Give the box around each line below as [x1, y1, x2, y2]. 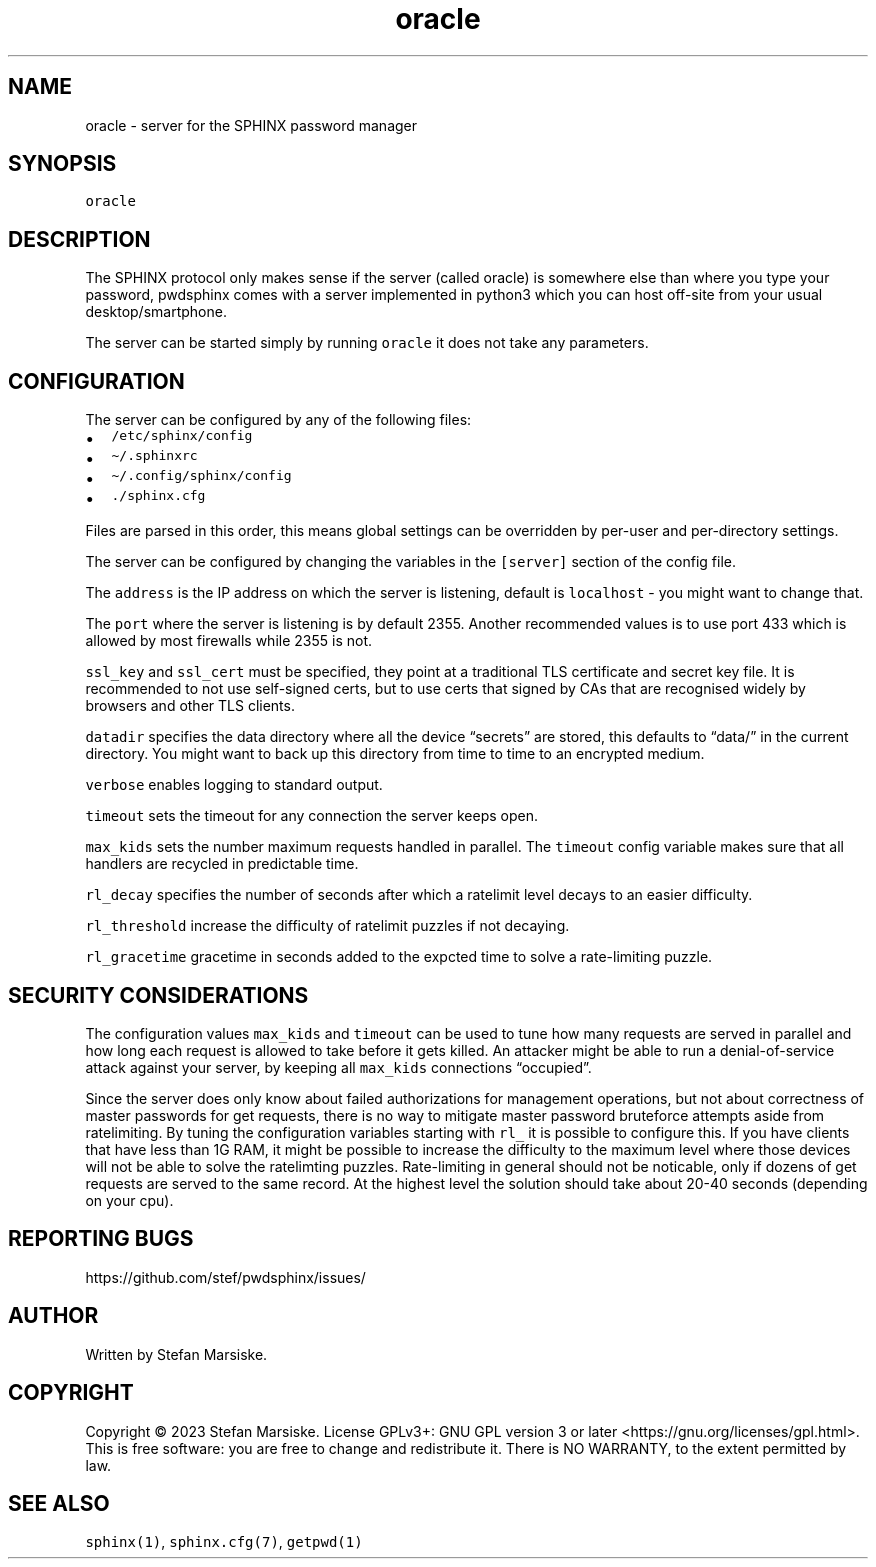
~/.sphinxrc [111, 448, 198, 464]
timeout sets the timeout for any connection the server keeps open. [85, 807, 538, 825]
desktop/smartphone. [85, 303, 227, 321]
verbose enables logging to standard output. [85, 776, 383, 794]
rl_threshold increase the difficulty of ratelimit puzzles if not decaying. [85, 917, 570, 935]
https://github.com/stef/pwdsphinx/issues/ [85, 1268, 366, 1286]
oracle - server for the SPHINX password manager [85, 116, 418, 134]
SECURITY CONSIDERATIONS [8, 982, 309, 1008]
